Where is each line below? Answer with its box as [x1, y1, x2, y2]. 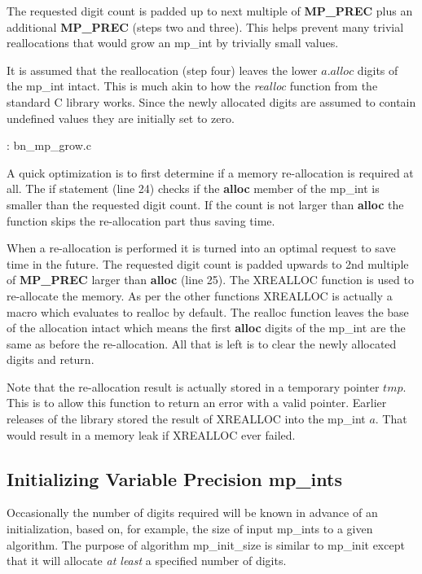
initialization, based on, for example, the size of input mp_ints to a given [7, 520, 373, 537]
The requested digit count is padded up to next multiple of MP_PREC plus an [7, 2, 413, 19]
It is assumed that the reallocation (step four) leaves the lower [7, 61, 318, 78]
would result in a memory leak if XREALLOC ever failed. [7, 426, 296, 443]
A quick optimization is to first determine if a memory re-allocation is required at [7, 164, 414, 181]
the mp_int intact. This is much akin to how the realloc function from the [7, 77, 378, 94]
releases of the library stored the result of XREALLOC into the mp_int [7, 410, 366, 427]
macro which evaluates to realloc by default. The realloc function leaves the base [7, 303, 409, 320]
